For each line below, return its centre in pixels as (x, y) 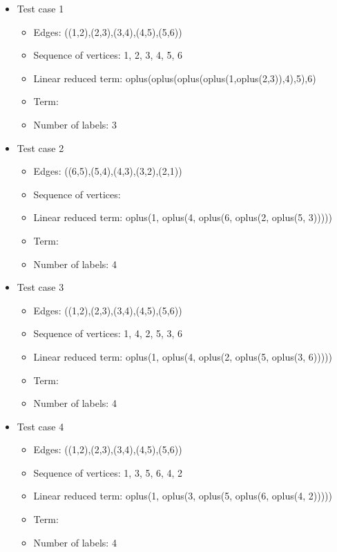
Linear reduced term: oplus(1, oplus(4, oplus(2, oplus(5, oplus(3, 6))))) (183, 356)
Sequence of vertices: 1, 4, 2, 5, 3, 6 (108, 333)
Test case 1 (40, 8)
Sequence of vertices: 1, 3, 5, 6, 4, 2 (108, 472)
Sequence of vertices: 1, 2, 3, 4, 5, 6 (108, 55)
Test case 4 (40, 426)
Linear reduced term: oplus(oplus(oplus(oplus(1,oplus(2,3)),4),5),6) (175, 78)
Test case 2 (40, 147)
